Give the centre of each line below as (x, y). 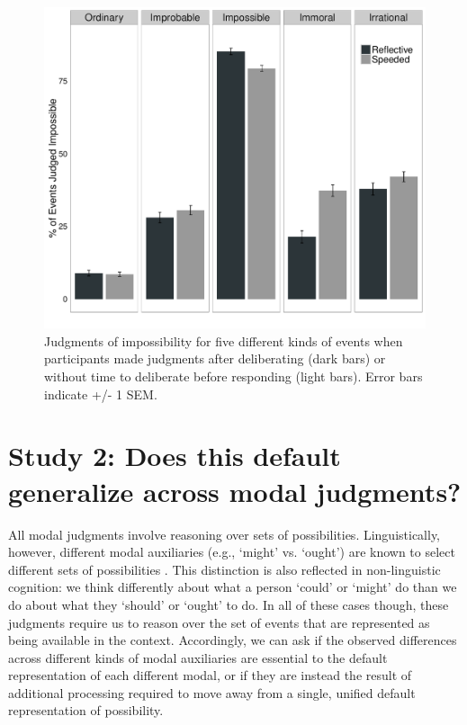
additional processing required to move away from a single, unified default (212, 692)
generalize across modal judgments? (235, 491)
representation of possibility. (86, 710)
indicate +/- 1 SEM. (101, 394)
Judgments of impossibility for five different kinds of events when (224, 340)
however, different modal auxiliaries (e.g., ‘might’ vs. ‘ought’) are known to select (232, 552)
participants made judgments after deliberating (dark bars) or (215, 358)
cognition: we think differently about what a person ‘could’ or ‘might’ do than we (233, 587)
